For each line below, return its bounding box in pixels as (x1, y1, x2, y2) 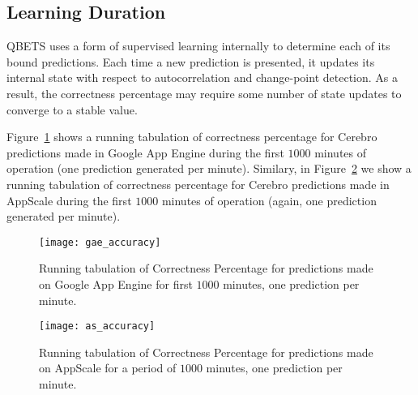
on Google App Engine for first (39, 275, 193, 292)
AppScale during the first (6, 191, 132, 208)
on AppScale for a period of (39, 359, 177, 376)
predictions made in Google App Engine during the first (6, 144, 284, 161)
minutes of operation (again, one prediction (161, 191, 377, 208)
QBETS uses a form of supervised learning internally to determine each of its (6, 37, 390, 54)
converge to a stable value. (6, 101, 138, 118)
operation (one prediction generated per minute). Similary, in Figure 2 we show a (6, 160, 412, 177)
